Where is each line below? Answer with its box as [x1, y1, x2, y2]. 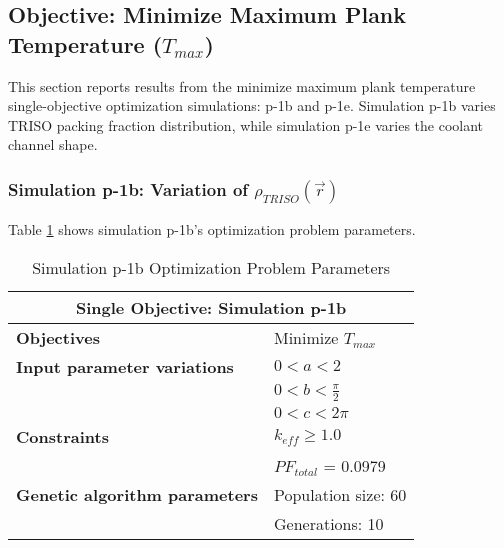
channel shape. [8, 134, 98, 155]
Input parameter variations [16, 354, 234, 378]
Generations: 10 [273, 511, 384, 535]
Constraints [16, 424, 109, 448]
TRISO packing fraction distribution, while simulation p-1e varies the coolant [8, 114, 484, 135]
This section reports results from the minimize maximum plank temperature [8, 75, 476, 96]
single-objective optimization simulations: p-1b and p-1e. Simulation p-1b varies [8, 95, 496, 116]
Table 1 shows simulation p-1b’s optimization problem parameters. [8, 219, 416, 240]
